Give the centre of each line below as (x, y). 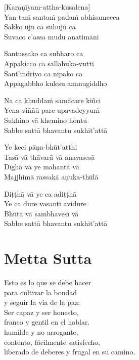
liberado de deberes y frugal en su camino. (70, 352)
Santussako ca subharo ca (44, 53)
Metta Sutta (48, 258)
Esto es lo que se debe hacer (48, 282)
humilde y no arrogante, (41, 331)
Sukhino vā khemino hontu (46, 120)
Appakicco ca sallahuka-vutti (49, 63)
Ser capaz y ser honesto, (41, 312)
